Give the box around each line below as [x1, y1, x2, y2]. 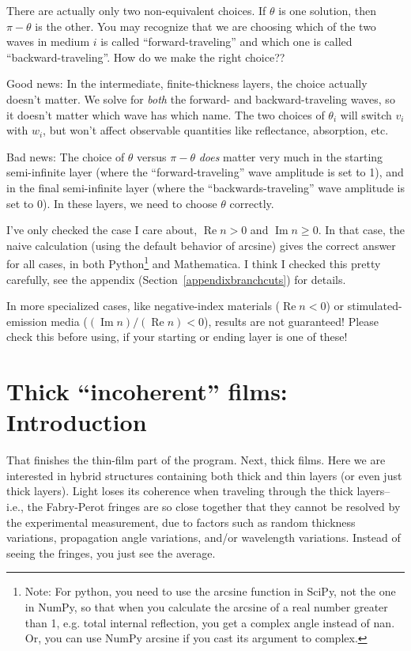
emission [6, 312, 47, 329]
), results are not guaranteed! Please [203, 312, 379, 329]
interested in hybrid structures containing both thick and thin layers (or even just [6, 467, 402, 483]
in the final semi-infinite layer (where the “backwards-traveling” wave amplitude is [6, 179, 405, 195]
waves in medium [6, 33, 90, 50]
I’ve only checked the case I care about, [6, 221, 198, 238]
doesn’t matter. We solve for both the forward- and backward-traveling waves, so [6, 90, 395, 107]
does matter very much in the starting [198, 148, 383, 165]
